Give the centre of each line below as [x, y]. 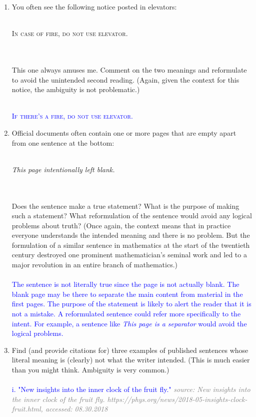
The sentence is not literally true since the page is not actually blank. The [125, 284]
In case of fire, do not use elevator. [70, 33]
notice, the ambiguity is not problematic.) [76, 89]
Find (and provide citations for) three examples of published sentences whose [130, 350]
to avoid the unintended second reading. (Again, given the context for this [125, 79]
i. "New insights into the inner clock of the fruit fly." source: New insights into [131, 389]
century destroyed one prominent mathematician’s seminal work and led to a [129, 255]
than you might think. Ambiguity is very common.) [90, 369]
